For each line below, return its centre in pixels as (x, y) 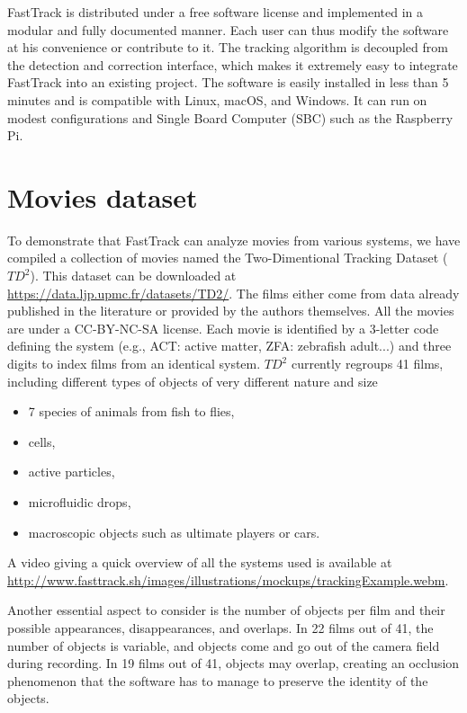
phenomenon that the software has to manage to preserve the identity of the (218, 680)
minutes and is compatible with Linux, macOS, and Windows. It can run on (217, 99)
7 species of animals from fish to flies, (131, 411)
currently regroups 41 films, (367, 364)
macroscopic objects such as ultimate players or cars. (174, 532)
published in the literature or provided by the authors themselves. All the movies (231, 311)
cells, (42, 441)
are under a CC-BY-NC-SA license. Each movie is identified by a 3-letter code (223, 328)
